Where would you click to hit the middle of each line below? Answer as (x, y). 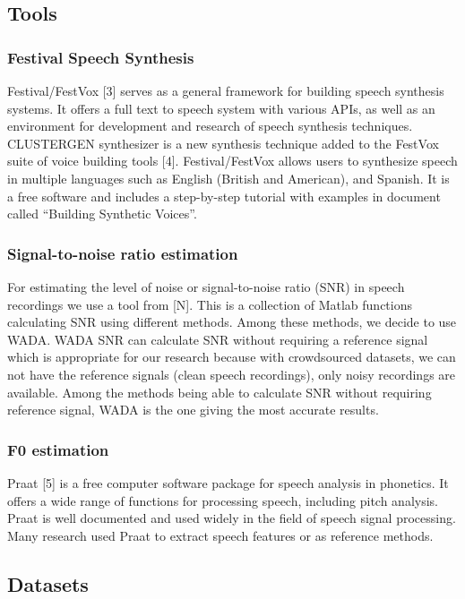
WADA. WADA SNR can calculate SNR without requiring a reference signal (218, 339)
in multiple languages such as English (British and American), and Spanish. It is (228, 178)
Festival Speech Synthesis (101, 57)
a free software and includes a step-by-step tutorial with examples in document (224, 196)
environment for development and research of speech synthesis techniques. (210, 126)
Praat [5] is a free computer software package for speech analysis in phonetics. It (228, 482)
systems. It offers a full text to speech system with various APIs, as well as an (221, 108)
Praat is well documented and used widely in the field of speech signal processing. (232, 518)
